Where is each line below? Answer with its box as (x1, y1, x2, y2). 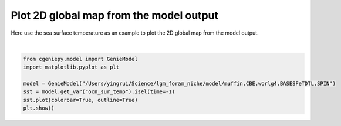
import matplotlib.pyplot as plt (23, 64, 120, 70)
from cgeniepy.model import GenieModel (23, 56, 138, 62)
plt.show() (23, 105, 55, 111)
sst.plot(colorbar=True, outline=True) (23, 97, 138, 103)
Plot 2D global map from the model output (11, 9, 218, 22)
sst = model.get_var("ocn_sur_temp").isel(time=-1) (23, 88, 175, 95)
